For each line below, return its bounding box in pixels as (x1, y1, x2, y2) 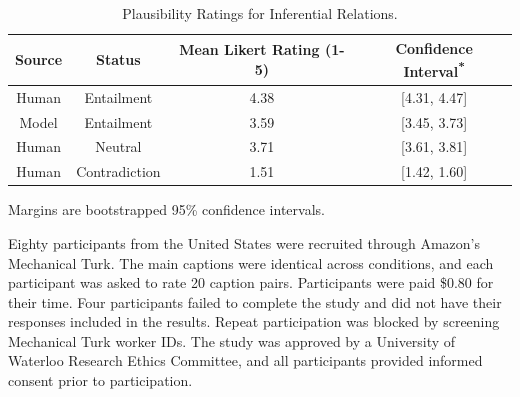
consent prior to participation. (8, 370, 193, 391)
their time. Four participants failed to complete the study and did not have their (8, 291, 502, 312)
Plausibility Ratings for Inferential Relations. (122, 3, 398, 23)
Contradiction (76, 161, 161, 182)
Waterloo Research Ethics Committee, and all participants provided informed (8, 350, 483, 371)
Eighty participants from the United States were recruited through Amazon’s (8, 232, 481, 253)
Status (96, 49, 141, 70)
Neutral (95, 136, 142, 157)
